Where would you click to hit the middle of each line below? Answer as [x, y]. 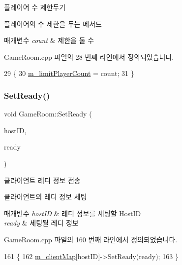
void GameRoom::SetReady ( [48, 114]
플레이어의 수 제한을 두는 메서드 [53, 23]
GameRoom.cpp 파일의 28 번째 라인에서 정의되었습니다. [89, 57]
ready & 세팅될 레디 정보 [41, 223]
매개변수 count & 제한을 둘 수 [49, 40]
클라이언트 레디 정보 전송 [42, 180]
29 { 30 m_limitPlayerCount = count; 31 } [69, 73]
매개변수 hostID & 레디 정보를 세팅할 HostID [73, 213]
